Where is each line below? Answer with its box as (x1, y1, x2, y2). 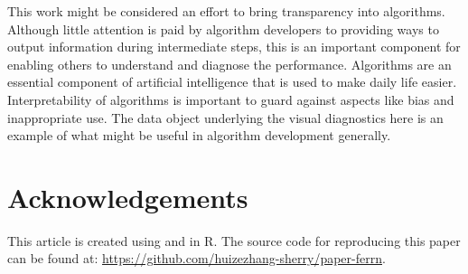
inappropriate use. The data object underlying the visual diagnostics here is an (7, 108, 444, 127)
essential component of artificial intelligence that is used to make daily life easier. (7, 72, 457, 91)
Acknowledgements (7, 178, 248, 215)
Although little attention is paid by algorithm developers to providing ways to (7, 19, 439, 38)
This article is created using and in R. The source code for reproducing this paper (7, 231, 461, 250)
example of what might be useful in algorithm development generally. (7, 126, 391, 145)
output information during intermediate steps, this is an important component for (7, 37, 461, 56)
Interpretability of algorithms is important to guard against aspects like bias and (7, 90, 454, 109)
